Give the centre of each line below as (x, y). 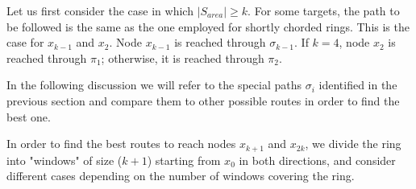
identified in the (358, 85)
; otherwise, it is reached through (183, 58)
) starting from (184, 160)
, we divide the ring (353, 144)
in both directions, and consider (317, 160)
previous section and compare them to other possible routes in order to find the (203, 100)
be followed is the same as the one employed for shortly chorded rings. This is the (208, 26)
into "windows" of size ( (64, 160)
